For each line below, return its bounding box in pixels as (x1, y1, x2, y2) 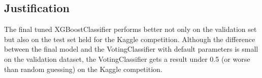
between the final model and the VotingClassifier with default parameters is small (4, 44, 258, 54)
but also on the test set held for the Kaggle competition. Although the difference (4, 33, 255, 44)
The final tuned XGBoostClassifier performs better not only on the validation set (4, 24, 257, 34)
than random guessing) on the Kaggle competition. (4, 63, 162, 74)
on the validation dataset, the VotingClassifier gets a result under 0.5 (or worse (4, 53, 250, 64)
